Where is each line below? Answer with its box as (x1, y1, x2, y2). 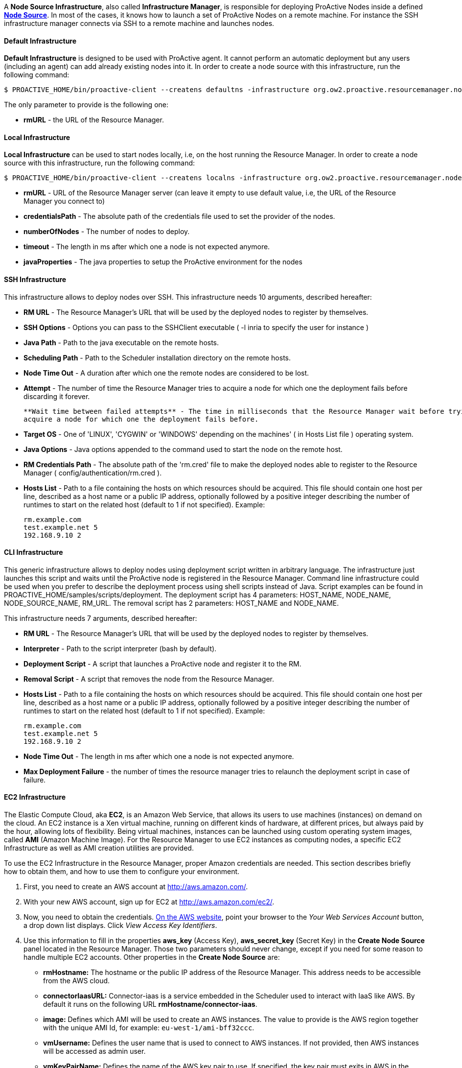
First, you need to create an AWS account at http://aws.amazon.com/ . (23, 882, 248, 891)
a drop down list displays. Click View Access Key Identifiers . (23, 921, 217, 930)
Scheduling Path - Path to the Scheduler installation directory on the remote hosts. (23, 353, 291, 362)
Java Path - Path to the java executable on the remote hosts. (23, 338, 219, 347)
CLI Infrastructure (4, 548, 63, 557)
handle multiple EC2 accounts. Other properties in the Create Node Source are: (23, 953, 280, 962)
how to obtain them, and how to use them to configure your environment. (4, 867, 240, 876)
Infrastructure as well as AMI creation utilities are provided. (4, 844, 194, 853)
